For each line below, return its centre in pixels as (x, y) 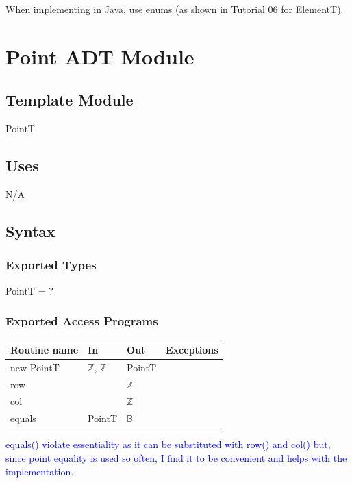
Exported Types (51, 265)
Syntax (30, 231)
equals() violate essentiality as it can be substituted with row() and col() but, (168, 444)
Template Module (70, 100)
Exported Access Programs (82, 321)
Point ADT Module (100, 56)
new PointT (35, 367)
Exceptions (192, 349)
